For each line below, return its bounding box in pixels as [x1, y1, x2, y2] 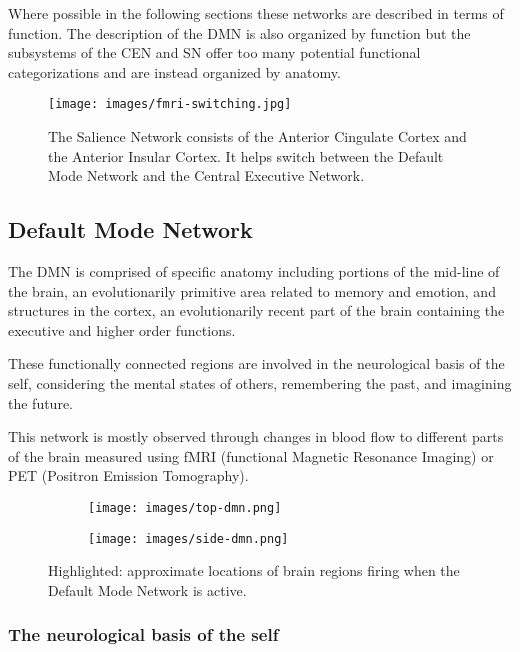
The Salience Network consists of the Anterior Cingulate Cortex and [48, 126, 467, 147]
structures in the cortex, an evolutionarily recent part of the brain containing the [8, 300, 505, 321]
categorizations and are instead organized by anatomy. [8, 61, 341, 82]
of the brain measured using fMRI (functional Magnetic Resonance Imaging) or [8, 445, 494, 466]
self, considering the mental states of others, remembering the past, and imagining [8, 372, 512, 393]
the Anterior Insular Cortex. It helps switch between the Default [48, 145, 444, 166]
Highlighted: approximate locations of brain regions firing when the [48, 560, 460, 581]
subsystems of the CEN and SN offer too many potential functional [8, 42, 421, 63]
